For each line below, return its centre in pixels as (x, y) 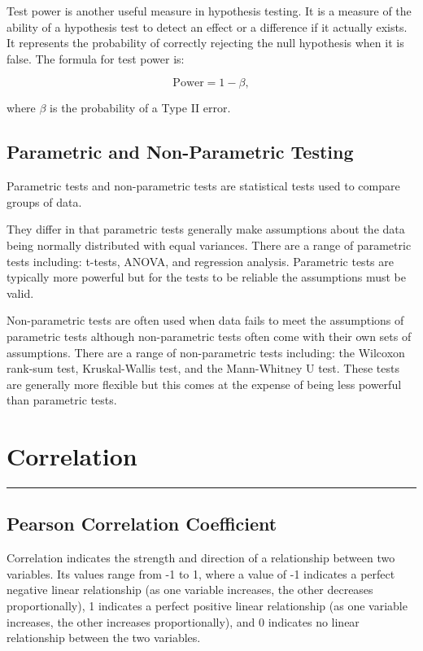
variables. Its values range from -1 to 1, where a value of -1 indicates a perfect (201, 573)
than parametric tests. (62, 400)
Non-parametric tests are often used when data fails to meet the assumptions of (205, 320)
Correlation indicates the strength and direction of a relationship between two (201, 558)
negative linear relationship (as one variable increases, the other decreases (190, 590)
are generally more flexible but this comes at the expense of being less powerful (204, 384)
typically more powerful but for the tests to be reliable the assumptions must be (206, 277)
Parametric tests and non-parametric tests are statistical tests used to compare (203, 186)
